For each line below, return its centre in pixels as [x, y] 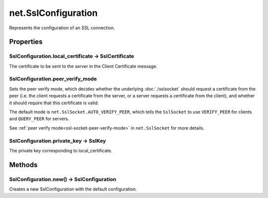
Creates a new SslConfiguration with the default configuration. [73, 189]
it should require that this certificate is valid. [54, 103]
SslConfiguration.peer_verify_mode [53, 79]
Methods [23, 165]
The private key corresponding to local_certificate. [61, 150]
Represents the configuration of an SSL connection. [62, 28]
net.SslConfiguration [53, 13]
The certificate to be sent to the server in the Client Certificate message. [83, 66]
